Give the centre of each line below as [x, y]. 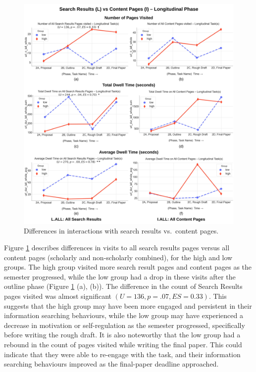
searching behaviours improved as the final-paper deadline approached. [111, 364]
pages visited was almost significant [58, 296]
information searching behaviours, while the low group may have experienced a [124, 315]
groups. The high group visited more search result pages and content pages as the [128, 267]
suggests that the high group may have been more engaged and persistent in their [128, 305]
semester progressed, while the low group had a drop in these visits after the [120, 276]
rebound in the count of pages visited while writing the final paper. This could [123, 344]
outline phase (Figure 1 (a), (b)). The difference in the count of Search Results [123, 286]
